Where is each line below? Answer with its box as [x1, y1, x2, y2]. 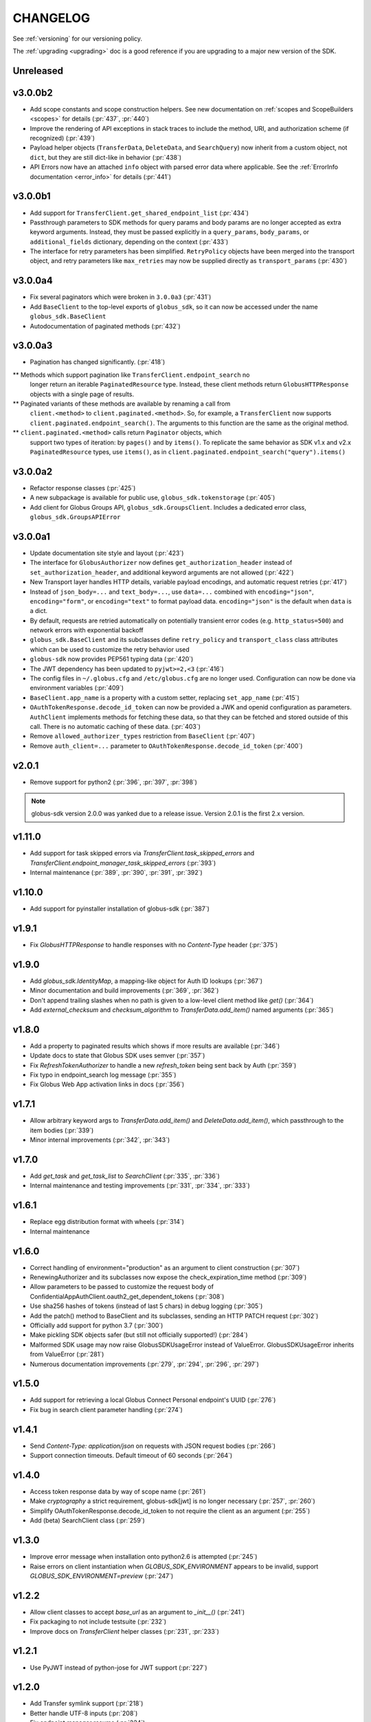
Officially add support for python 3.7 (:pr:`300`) [30, 1321, 164, 1329]
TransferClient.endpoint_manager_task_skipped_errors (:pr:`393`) [30, 858, 216, 867]
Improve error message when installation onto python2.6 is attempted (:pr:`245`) [30, 1553, 258, 1561]
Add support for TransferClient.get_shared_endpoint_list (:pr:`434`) [30, 209, 249, 217]
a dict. [30, 607, 48, 615]
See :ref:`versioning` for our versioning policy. [12, 34, 143, 43]
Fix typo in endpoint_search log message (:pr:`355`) [30, 1071, 177, 1079]
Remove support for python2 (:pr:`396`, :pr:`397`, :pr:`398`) [30, 778, 197, 786]
